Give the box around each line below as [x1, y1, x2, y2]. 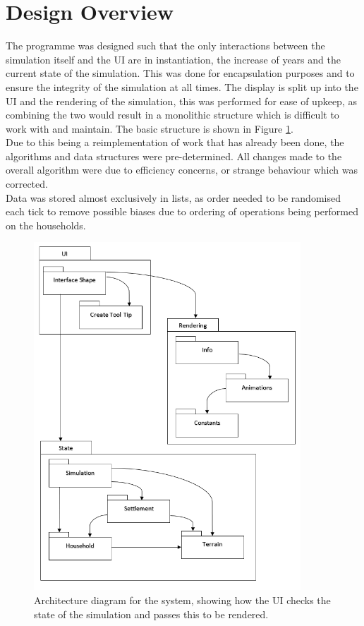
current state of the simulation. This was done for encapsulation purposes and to [6, 66, 355, 80]
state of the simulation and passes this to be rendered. [34, 606, 269, 621]
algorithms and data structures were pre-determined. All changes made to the [6, 148, 342, 163]
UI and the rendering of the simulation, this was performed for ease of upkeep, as [6, 93, 357, 108]
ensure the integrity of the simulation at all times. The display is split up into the [6, 79, 358, 94]
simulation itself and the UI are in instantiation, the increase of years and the [6, 52, 341, 66]
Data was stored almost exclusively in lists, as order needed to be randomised [6, 190, 341, 205]
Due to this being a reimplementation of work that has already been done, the [6, 135, 344, 150]
